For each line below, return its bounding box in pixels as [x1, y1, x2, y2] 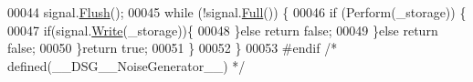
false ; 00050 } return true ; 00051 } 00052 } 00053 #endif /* [7, 38, 338, 57]
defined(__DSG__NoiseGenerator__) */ [7, 56, 246, 75]
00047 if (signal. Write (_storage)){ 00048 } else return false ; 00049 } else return [7, 20, 438, 39]
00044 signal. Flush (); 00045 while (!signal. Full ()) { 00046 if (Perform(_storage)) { [7, 3, 467, 21]
